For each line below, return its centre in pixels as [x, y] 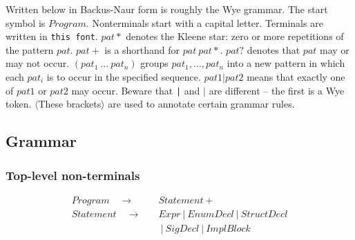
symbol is [26, 22]
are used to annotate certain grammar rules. [201, 104]
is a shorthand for [142, 49]
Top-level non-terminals [73, 175]
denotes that [274, 49]
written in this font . [52, 36]
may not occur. [38, 63]
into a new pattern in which [286, 63]
